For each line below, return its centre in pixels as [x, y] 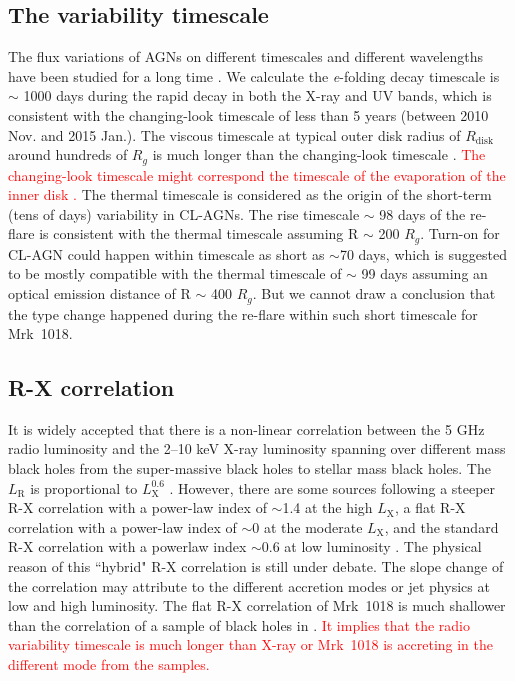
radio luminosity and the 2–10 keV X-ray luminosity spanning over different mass [257, 448]
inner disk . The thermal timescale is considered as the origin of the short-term [250, 194]
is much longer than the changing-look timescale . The [319, 154]
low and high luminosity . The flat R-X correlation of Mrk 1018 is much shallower [257, 605]
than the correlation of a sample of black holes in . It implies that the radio [239, 624]
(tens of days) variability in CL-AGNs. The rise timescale [184, 213]
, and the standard [441, 526]
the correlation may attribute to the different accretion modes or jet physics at [249, 585]
